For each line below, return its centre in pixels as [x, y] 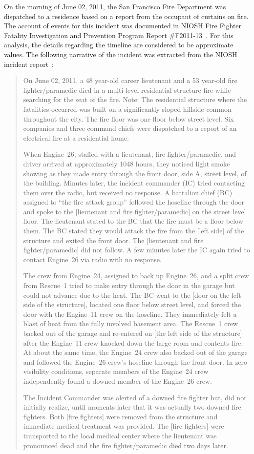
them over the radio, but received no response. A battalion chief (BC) [128, 192]
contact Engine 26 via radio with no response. [92, 259]
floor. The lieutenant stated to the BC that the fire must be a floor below [133, 221]
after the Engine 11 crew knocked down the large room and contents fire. [133, 342]
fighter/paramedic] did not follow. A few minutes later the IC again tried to [137, 250]
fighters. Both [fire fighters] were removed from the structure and [120, 416]
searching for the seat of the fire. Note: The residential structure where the [135, 99]
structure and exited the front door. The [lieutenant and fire [113, 240]
